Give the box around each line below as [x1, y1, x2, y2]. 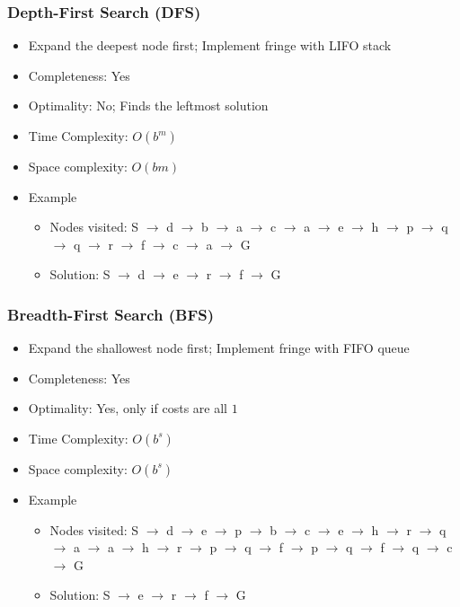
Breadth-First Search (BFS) [7, 303, 215, 325]
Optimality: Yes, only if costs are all [28, 399, 227, 418]
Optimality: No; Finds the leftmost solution [28, 96, 269, 115]
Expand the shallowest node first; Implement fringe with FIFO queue [28, 339, 410, 357]
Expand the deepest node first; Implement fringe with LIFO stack [28, 36, 392, 55]
